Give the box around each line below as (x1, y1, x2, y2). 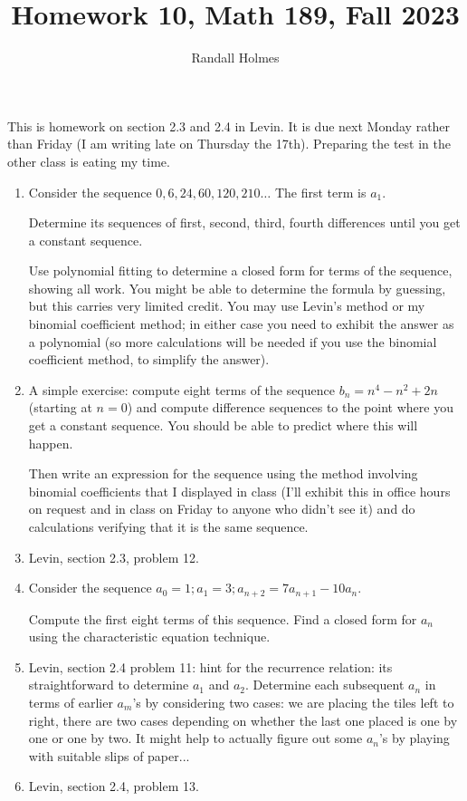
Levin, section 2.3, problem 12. (28, 547, 199, 566)
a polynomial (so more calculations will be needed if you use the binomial (28, 332, 437, 351)
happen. (28, 433, 73, 452)
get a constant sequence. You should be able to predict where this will (28, 416, 418, 435)
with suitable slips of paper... (28, 746, 190, 765)
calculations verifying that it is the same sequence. (28, 517, 309, 536)
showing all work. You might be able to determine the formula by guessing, (28, 278, 446, 297)
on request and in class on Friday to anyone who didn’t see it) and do (28, 499, 415, 518)
